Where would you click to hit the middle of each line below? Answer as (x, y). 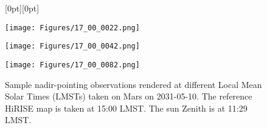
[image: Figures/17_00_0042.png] (72, 46)
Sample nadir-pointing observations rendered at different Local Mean (133, 84)
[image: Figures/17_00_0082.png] (72, 65)
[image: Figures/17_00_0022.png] (72, 28)
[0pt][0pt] (22, 8)
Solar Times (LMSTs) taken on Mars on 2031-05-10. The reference (129, 96)
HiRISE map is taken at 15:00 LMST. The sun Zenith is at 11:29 (126, 108)
